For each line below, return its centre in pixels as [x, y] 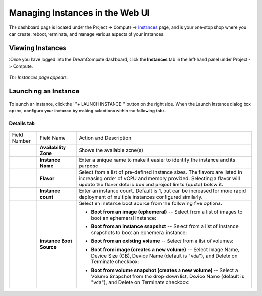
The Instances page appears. [39, 77]
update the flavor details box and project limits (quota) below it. [151, 185]
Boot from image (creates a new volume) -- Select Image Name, [165, 250]
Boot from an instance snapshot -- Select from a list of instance [165, 226]
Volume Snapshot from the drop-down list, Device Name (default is [168, 277]
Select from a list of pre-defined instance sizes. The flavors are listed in [160, 172]
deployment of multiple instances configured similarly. [141, 197]
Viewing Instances [38, 48]
